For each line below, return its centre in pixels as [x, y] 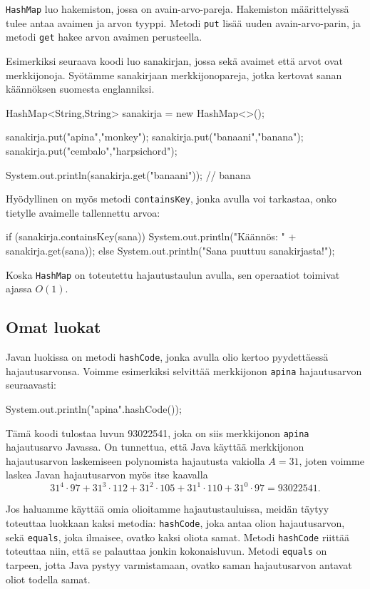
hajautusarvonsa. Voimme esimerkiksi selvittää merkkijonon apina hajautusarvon [184, 370]
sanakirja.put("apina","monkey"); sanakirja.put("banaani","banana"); [155, 137]
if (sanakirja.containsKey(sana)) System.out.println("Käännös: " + [151, 236]
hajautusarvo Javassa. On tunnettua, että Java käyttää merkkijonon [155, 447]
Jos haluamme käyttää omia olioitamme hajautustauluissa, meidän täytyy [168, 509]
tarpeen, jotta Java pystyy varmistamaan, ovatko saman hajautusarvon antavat [179, 565]
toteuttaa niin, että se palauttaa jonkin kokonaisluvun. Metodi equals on [166, 551]
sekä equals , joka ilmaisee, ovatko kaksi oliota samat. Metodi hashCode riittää [178, 537]
